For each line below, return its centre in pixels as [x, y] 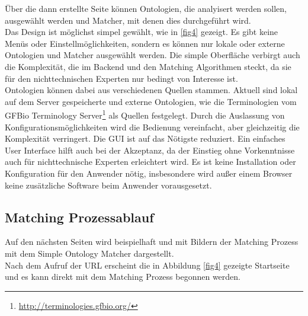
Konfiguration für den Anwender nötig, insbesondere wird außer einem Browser [149, 173]
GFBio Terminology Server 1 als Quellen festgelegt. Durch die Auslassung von [145, 114]
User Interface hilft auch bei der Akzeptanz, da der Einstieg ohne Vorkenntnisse [150, 150]
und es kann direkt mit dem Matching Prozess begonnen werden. [123, 277]
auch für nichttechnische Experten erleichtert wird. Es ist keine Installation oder [150, 162]
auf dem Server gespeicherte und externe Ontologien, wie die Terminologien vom [151, 101]
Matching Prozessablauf [79, 217]
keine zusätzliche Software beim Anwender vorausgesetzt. [108, 185]
